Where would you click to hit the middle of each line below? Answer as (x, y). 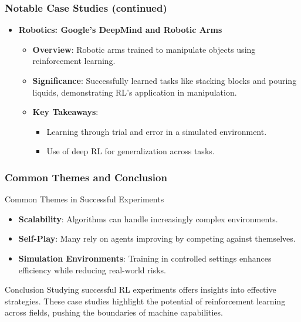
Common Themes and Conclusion (86, 177)
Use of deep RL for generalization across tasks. (131, 151)
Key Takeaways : (65, 112)
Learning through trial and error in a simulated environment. (157, 131)
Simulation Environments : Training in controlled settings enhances (145, 258)
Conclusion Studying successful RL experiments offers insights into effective (141, 289)
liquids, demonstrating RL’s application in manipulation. (135, 92)
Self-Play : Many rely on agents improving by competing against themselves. (157, 238)
